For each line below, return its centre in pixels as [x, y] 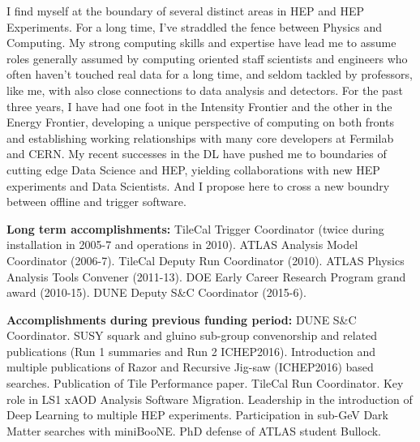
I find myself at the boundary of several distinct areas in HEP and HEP [186, 11]
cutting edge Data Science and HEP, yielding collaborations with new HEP [193, 169]
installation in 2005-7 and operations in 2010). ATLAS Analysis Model [182, 245]
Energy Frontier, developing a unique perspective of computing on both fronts [200, 122]
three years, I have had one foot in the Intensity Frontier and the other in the [199, 106]
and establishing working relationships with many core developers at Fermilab [200, 137]
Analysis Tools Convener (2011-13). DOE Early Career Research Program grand [206, 276]
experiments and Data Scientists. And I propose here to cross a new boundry [198, 185]
